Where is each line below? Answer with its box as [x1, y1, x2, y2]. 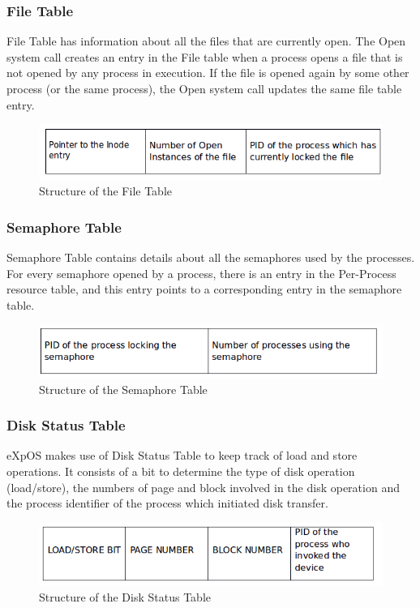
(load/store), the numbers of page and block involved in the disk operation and [6, 478, 400, 495]
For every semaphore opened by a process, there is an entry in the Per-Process [6, 264, 396, 281]
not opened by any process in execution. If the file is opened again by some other [6, 64, 409, 81]
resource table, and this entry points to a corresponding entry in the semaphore [6, 280, 402, 298]
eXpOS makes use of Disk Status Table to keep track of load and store [6, 447, 358, 464]
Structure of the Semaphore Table [39, 380, 208, 397]
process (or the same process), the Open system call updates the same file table [6, 80, 402, 96]
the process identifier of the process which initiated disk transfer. [6, 495, 328, 512]
